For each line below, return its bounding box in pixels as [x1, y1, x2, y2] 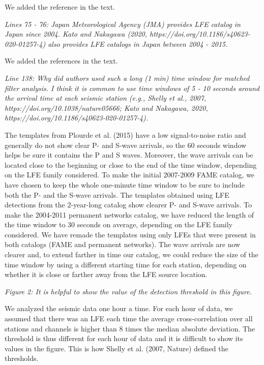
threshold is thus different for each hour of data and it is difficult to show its [5, 333, 243, 344]
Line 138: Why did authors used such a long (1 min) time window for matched [5, 72, 250, 83]
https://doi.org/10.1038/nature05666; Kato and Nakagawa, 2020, [5, 102, 208, 113]
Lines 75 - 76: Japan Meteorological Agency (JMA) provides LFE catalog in [5, 18, 241, 29]
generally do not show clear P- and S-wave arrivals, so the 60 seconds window [5, 139, 247, 150]
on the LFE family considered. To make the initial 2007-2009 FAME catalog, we [5, 169, 255, 180]
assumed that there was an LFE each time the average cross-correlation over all [5, 313, 253, 324]
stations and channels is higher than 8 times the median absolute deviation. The [5, 323, 255, 333]
